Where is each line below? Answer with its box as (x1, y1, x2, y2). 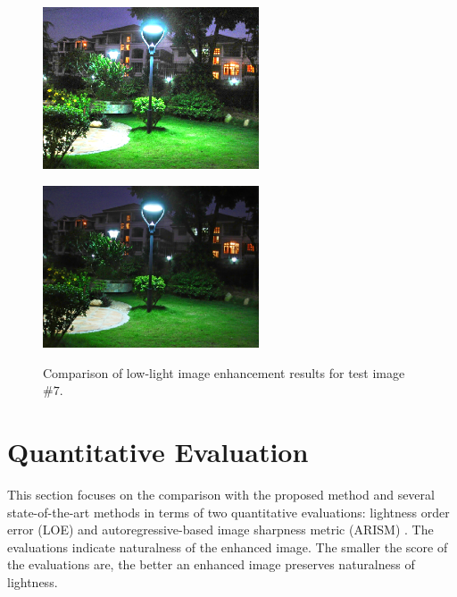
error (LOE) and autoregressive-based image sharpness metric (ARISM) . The (7, 520, 434, 539)
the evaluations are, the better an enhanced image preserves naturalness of (7, 555, 415, 574)
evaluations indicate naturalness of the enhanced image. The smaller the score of (7, 537, 448, 556)
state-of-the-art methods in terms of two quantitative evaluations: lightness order (7, 502, 450, 521)
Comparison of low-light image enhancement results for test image (43, 363, 405, 382)
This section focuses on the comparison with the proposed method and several (7, 484, 435, 503)
